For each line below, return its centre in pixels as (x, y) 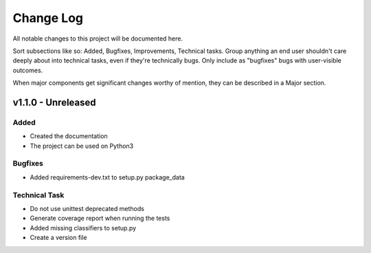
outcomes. (28, 70)
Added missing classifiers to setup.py (83, 228)
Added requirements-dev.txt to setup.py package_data (107, 177)
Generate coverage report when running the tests (100, 218)
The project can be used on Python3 (82, 146)
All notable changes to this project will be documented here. (98, 38)
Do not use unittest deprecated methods (87, 208)
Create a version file (58, 238)
